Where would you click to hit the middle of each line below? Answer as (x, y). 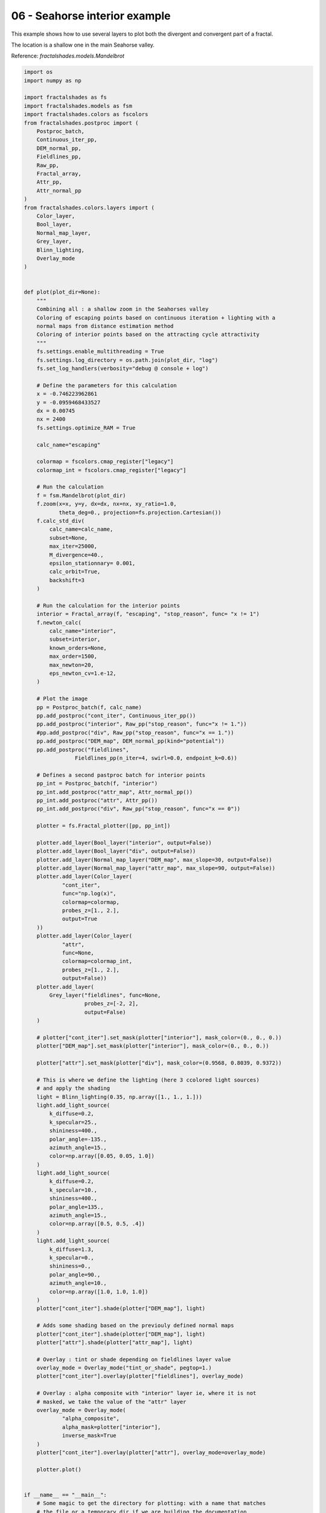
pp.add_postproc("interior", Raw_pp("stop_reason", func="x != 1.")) (142, 724)
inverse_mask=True (89, 1436)
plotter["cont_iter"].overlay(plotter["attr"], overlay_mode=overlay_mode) (151, 1452)
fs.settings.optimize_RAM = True (86, 428)
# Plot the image (62, 699)
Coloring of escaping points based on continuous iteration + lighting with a (156, 317)
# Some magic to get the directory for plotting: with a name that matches (151, 1503)
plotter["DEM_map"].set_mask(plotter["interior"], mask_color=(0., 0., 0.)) (153, 1046)
